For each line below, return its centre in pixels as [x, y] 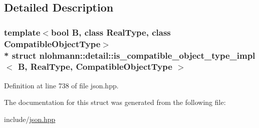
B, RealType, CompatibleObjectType [95, 67]
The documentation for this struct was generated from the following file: [115, 102]
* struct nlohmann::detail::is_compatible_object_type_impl [130, 55]
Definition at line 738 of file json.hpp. [61, 85]
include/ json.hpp [30, 119]
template [22, 32]
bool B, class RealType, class [111, 32]
